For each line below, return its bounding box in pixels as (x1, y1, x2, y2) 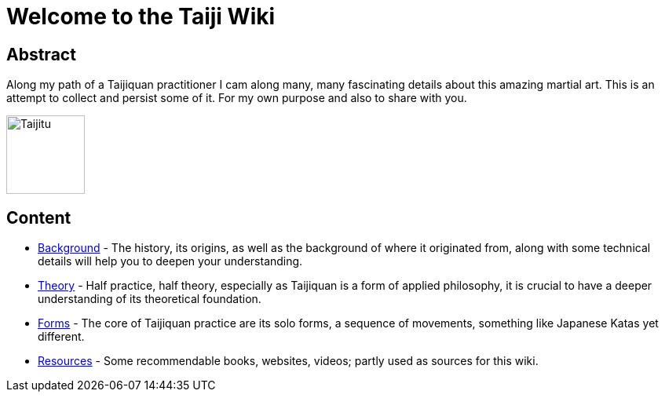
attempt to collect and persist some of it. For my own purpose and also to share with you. (6, 91, 467, 105)
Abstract (6, 44, 76, 64)
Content (6, 207, 71, 228)
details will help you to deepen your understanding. (38, 254, 303, 268)
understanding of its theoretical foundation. (38, 292, 261, 306)
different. (38, 330, 85, 344)
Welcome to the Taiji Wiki (6, 3, 276, 30)
